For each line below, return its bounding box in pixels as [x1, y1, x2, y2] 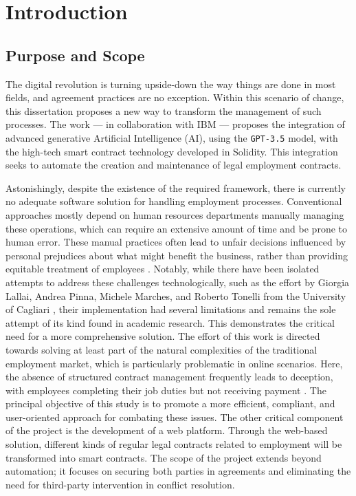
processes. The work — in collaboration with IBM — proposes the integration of [5, 117, 345, 131]
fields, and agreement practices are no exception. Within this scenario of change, [5, 90, 344, 105]
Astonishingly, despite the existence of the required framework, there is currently [5, 180, 346, 195]
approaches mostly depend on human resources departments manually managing [5, 207, 344, 222]
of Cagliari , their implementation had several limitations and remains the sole [5, 302, 336, 316]
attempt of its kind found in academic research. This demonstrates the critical [5, 315, 335, 330]
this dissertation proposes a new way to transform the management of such [5, 103, 322, 118]
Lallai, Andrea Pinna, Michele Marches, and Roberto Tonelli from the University [5, 288, 346, 303]
